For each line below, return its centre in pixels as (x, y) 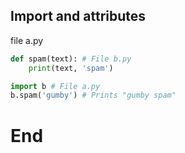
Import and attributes (78, 16)
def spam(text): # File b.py (71, 59)
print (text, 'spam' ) (71, 68)
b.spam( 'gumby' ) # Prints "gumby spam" (93, 95)
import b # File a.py (55, 86)
